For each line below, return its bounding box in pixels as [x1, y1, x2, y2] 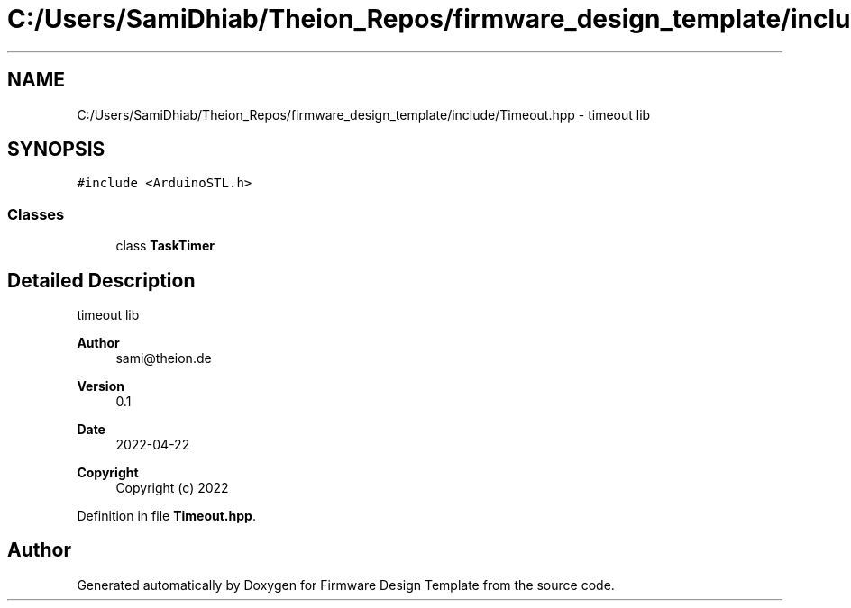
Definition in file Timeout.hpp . [77, 508, 256, 524]
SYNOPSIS [7, 138, 105, 161]
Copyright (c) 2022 [115, 480, 229, 496]
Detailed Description [7, 268, 196, 292]
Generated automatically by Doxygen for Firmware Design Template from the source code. [77, 576, 615, 593]
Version [77, 378, 124, 395]
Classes [7, 204, 65, 223]
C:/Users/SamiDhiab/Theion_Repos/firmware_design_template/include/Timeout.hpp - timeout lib [77, 106, 651, 123]
